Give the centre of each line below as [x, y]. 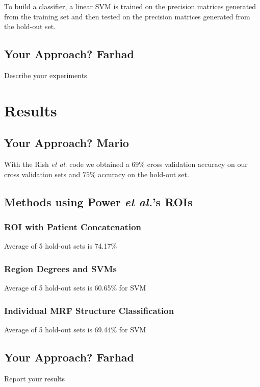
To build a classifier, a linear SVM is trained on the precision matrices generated [130, 6]
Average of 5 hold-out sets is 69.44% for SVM [75, 329]
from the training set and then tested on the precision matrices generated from [127, 16]
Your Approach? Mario [67, 143]
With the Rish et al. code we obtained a [67, 164]
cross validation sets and [42, 174]
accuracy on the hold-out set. [144, 174]
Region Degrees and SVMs [60, 268]
